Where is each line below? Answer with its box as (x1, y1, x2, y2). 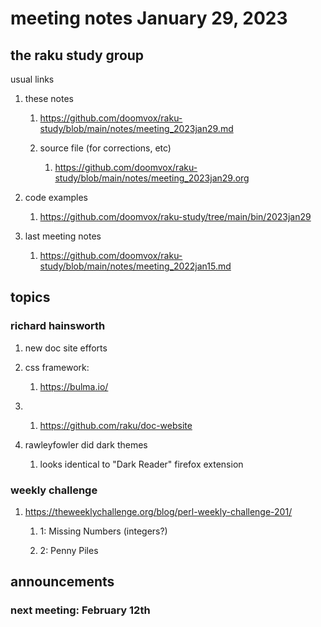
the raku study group (10, 47, 145, 64)
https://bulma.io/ (39, 380, 109, 392)
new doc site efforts (24, 342, 108, 354)
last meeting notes (24, 230, 102, 242)
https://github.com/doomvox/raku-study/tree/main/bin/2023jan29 (39, 211, 312, 222)
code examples (24, 192, 88, 203)
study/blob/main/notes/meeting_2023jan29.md (39, 123, 234, 134)
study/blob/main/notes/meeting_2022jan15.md (39, 260, 232, 272)
